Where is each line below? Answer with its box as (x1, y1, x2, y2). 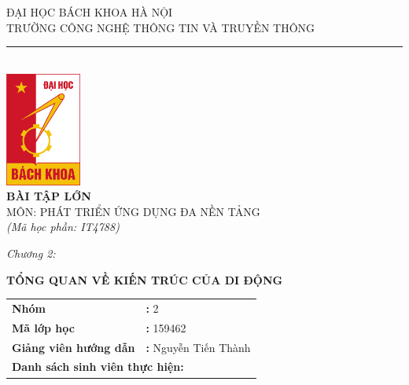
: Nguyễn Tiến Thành (146, 339, 251, 355)
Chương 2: (6, 245, 56, 262)
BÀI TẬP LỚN (6, 188, 91, 204)
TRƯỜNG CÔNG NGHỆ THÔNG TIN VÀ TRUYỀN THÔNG (6, 19, 315, 35)
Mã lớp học (12, 319, 75, 335)
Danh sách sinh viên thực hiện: (12, 358, 184, 375)
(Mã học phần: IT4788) (6, 218, 120, 235)
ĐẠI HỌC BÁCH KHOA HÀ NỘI (6, 4, 173, 20)
